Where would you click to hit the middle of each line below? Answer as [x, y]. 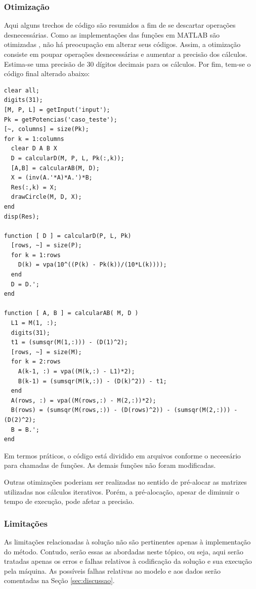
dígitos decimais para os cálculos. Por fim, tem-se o [173, 64]
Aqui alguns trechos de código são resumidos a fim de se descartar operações [120, 25]
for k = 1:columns [34, 139]
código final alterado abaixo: [47, 73]
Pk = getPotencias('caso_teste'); [61, 119]
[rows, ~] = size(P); [46, 246]
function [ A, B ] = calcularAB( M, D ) [71, 313]
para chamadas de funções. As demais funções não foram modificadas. [110, 465]
